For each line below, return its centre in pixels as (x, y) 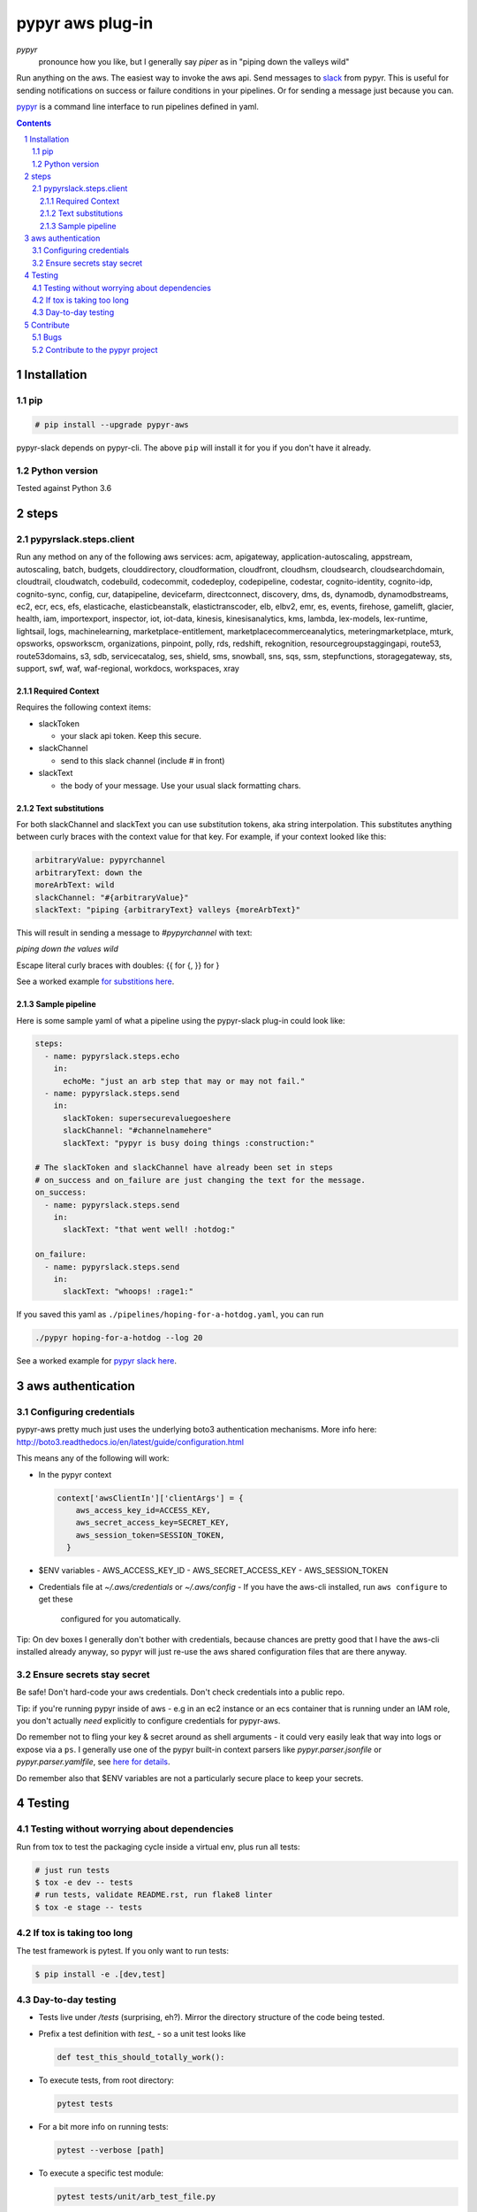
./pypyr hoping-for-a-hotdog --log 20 (119, 1338)
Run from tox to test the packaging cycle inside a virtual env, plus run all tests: (158, 1847)
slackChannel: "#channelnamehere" (137, 1131)
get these (56, 1599)
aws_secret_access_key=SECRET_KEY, (152, 1523)
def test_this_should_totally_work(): (141, 2057)
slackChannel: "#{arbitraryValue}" (112, 897)
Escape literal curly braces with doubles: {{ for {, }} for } (118, 965)
